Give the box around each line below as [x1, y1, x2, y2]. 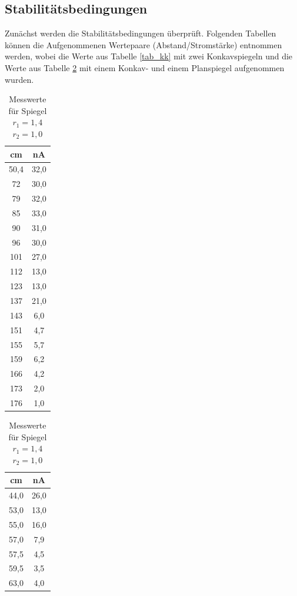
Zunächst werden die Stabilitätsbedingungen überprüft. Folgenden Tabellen [5, 27, 276, 39]
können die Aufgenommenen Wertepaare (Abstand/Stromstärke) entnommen [5, 38, 282, 51]
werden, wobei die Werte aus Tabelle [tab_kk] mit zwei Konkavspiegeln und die [5, 50, 293, 62]
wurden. [5, 73, 34, 85]
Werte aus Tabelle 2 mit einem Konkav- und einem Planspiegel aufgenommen [5, 61, 285, 73]
